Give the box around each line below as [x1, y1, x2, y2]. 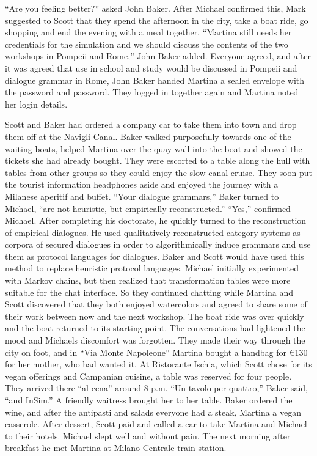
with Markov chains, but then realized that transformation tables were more [5, 274, 291, 287]
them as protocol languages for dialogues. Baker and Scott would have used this [5, 249, 304, 262]
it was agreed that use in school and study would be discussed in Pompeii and [5, 61, 297, 74]
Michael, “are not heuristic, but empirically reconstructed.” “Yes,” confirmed [5, 202, 291, 215]
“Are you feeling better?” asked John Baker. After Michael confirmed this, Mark [5, 2, 306, 14]
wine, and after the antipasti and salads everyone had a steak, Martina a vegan [5, 405, 301, 418]
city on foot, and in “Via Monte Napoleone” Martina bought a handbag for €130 [5, 345, 308, 358]
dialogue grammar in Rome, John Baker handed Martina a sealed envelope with [5, 73, 305, 86]
